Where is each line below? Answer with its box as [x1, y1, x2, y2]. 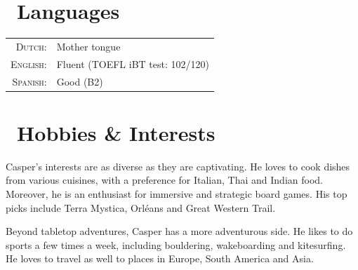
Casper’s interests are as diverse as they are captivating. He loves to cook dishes [6, 158, 350, 173]
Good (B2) [56, 74, 103, 88]
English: [11, 56, 47, 71]
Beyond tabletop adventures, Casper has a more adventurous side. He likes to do [6, 224, 353, 238]
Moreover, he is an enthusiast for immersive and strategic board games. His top [6, 186, 347, 201]
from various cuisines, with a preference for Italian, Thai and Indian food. [6, 173, 323, 187]
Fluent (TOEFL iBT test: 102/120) [56, 56, 209, 71]
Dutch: [15, 39, 47, 53]
